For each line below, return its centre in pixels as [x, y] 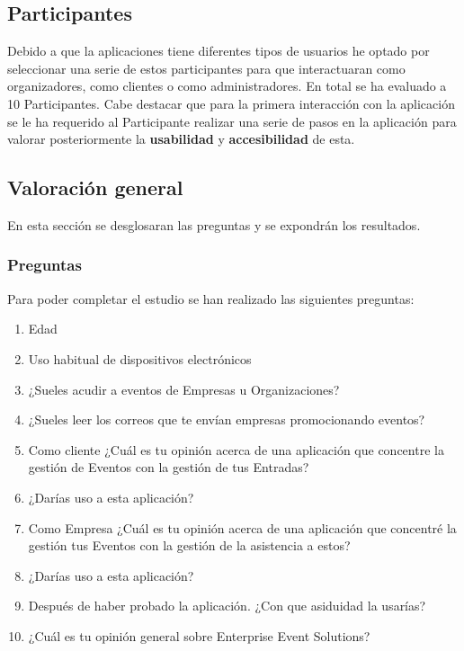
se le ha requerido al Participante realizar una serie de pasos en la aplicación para [232, 121]
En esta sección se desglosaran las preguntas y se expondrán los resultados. [214, 224]
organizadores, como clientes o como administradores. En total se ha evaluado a [227, 86]
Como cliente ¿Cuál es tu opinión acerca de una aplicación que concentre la [236, 449]
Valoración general [95, 187]
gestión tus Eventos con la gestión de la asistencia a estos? [189, 545]
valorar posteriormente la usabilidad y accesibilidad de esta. [181, 139]
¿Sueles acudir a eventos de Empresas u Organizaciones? [184, 389]
